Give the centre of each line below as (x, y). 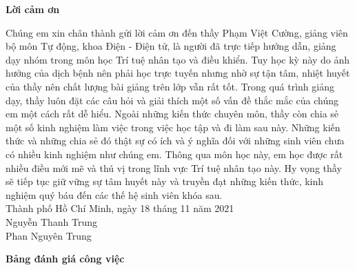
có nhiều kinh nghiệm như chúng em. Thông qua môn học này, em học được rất (174, 154)
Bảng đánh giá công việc (65, 259)
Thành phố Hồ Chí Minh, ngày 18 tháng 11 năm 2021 (120, 208)
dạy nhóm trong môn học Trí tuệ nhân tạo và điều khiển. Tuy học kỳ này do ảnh (178, 59)
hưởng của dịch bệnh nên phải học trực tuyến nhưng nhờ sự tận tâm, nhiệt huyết (178, 73)
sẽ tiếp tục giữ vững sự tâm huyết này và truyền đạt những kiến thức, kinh (165, 181)
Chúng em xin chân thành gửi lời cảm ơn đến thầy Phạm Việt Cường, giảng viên (177, 32)
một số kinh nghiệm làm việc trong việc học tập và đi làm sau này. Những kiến (173, 127)
